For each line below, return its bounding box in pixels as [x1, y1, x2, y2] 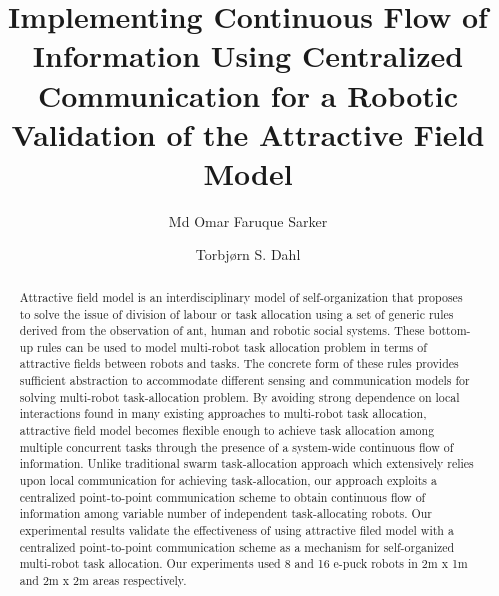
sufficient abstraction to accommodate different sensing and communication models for [19, 372, 470, 389]
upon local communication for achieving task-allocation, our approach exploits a [19, 472, 437, 489]
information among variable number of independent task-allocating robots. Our [19, 505, 433, 522]
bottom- [428, 322, 471, 339]
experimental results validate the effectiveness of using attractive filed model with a [19, 522, 454, 539]
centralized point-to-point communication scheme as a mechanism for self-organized [19, 538, 455, 555]
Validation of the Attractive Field [11, 113, 485, 154]
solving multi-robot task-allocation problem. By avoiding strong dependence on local [19, 388, 460, 405]
